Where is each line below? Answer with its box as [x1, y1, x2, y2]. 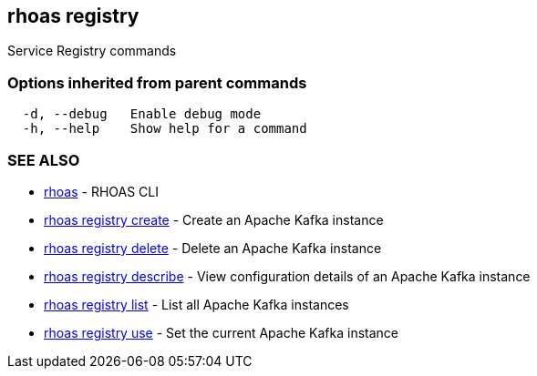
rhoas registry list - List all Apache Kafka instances [44, 296, 349, 312]
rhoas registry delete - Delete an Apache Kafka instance [44, 239, 382, 256]
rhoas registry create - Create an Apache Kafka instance [44, 211, 384, 228]
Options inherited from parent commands [7, 73, 307, 92]
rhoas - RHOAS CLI [44, 183, 159, 199]
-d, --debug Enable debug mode [22, 107, 262, 122]
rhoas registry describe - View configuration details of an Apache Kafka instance [44, 268, 531, 284]
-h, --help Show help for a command [22, 121, 307, 137]
